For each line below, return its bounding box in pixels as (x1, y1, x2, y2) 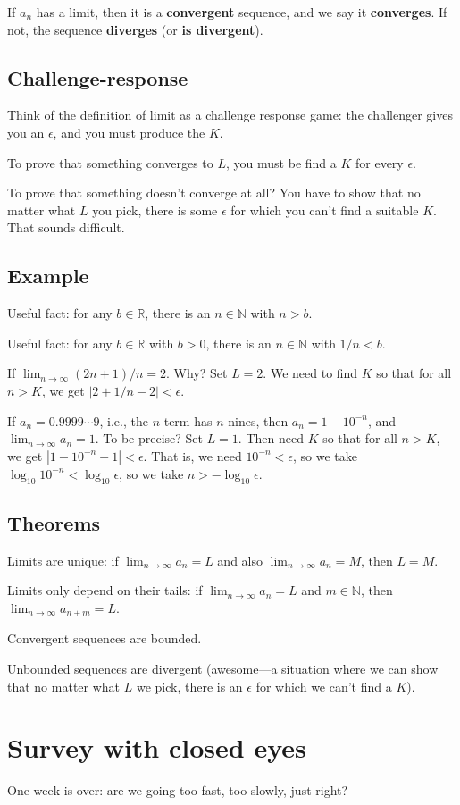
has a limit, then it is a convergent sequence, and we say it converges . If (36, 3, 447, 21)
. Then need (238, 429, 304, 448)
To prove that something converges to (7, 153, 213, 172)
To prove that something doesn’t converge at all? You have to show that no (7, 183, 421, 202)
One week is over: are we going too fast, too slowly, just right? (7, 781, 348, 800)
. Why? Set (166, 364, 228, 382)
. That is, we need (143, 446, 242, 465)
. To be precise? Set (95, 429, 203, 448)
